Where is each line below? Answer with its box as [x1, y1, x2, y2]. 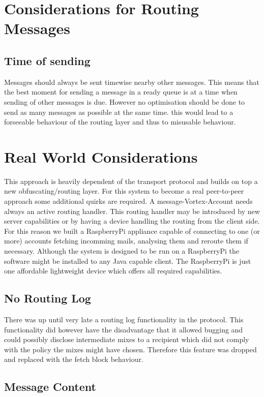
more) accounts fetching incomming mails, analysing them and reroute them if [4, 235, 248, 246]
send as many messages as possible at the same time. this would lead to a [4, 106, 233, 117]
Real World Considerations [4, 146, 198, 167]
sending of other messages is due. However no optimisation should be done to [4, 96, 245, 107]
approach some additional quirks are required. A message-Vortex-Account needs [4, 196, 253, 206]
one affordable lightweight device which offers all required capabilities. [4, 265, 222, 276]
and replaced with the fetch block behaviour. [4, 354, 143, 364]
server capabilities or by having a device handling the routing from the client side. [4, 216, 260, 226]
